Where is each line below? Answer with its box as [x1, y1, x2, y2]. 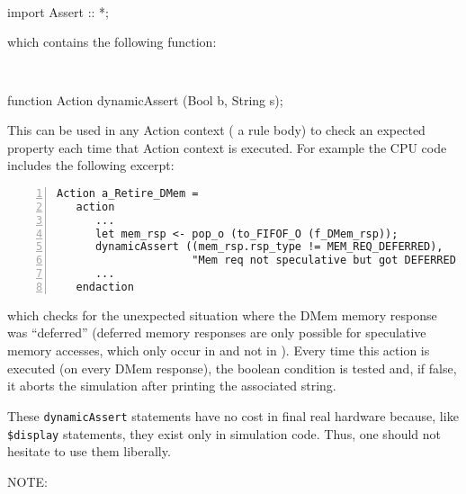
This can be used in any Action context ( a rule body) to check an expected [7, 121, 426, 139]
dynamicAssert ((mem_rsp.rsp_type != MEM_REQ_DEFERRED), [94, 240, 444, 254]
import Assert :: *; [7, 2, 110, 21]
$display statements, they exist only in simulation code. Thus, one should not [7, 424, 442, 443]
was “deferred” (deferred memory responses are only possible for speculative [7, 323, 426, 342]
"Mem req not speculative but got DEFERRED [192, 254, 456, 267]
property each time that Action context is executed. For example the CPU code [7, 138, 447, 157]
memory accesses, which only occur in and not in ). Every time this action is [7, 341, 430, 360]
